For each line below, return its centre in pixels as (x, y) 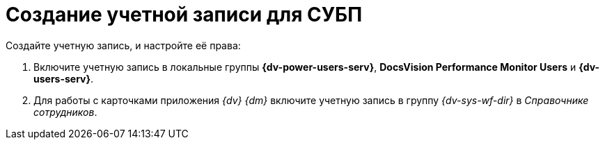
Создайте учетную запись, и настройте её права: (123, 45)
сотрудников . (65, 112)
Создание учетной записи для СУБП (184, 15)
